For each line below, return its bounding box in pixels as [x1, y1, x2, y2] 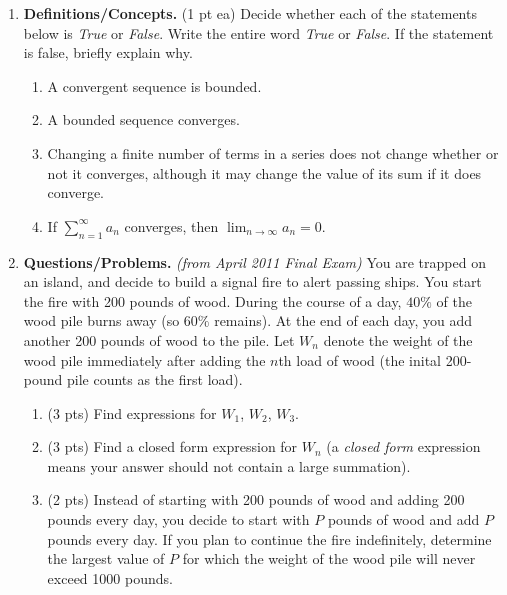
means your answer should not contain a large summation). [47, 455, 411, 476]
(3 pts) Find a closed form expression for [47, 436, 298, 457]
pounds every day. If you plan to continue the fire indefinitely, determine [47, 528, 492, 549]
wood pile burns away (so [23, 310, 180, 331]
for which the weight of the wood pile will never [182, 548, 476, 569]
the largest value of [47, 548, 165, 569]
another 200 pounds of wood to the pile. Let [23, 329, 295, 350]
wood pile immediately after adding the [23, 349, 266, 370]
